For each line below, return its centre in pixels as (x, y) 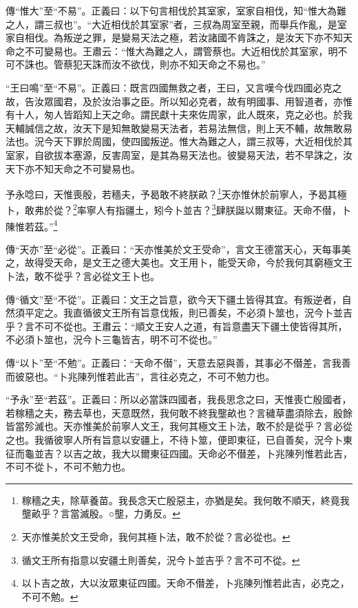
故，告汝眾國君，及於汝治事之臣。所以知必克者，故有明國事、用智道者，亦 (174, 101)
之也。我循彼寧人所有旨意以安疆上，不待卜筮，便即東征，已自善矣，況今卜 (174, 439)
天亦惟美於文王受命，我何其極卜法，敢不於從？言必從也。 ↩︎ (156, 536)
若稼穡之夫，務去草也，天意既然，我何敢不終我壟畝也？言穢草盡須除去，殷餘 (179, 412)
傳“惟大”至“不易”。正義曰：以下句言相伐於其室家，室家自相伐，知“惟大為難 (176, 10)
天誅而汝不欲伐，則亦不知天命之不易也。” (174, 64)
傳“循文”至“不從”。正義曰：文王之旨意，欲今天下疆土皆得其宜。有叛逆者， (174, 299)
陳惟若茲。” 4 (32, 225)
